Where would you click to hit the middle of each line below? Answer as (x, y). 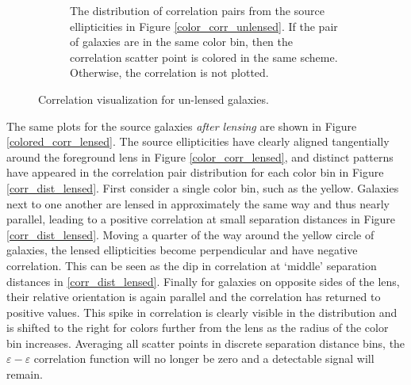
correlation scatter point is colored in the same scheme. (204, 57)
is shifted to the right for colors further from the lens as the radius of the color (198, 328)
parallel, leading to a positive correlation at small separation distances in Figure (201, 219)
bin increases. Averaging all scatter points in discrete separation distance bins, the (206, 343)
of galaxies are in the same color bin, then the (181, 42)
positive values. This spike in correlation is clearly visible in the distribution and (202, 312)
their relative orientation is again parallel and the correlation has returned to (194, 297)
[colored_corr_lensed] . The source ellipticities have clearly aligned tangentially (198, 141)
